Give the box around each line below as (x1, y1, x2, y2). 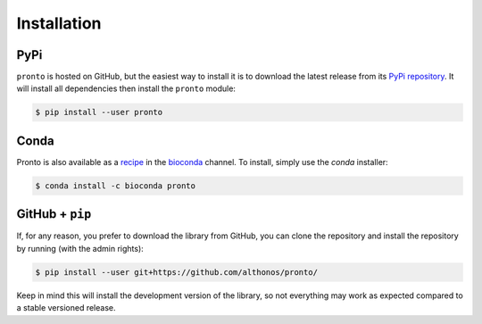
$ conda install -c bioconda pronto (35, 180, 196, 191)
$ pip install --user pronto (35, 107, 163, 118)
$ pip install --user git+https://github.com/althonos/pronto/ (35, 267, 319, 277)
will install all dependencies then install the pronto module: (16, 83, 237, 94)
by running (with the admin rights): (16, 243, 145, 253)
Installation (16, 13, 102, 33)
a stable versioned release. (16, 303, 116, 313)
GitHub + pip (16, 206, 92, 222)
